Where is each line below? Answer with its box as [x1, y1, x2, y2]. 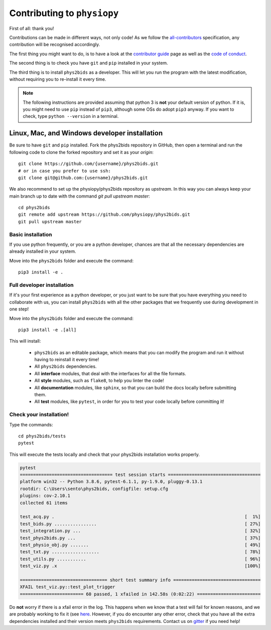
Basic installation [9, 231, 52, 238]
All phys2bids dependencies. [34, 364, 97, 370]
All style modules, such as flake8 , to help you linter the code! [34, 378, 164, 384]
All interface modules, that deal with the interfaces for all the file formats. [34, 370, 187, 376]
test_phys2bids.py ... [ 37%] [20, 535, 261, 541]
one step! [9, 306, 29, 312]
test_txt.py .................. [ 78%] [20, 549, 261, 555]
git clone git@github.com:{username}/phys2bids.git [18, 175, 148, 181]
